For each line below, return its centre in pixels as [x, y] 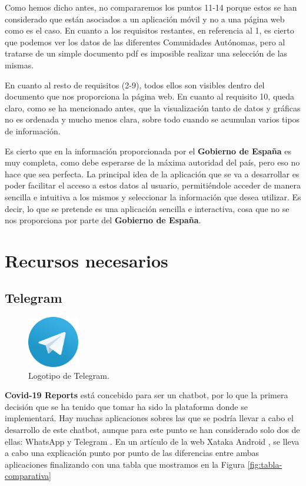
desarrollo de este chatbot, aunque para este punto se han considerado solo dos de [152, 430]
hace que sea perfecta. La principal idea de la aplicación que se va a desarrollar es [152, 173]
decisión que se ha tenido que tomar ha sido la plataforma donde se [126, 406]
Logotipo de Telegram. [69, 375]
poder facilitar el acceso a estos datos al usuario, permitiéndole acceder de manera [153, 185]
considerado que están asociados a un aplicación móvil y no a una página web [145, 19]
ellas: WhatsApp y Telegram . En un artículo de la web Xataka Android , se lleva [152, 441]
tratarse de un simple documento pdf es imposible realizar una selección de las [146, 53]
